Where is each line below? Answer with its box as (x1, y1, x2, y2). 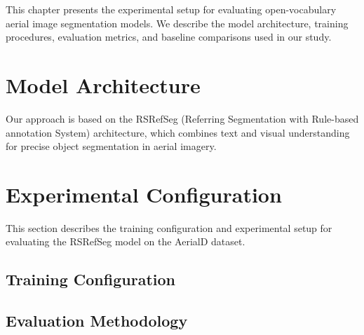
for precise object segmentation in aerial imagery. (6, 139, 217, 153)
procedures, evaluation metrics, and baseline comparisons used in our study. (6, 29, 332, 44)
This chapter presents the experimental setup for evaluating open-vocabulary (6, 2, 337, 16)
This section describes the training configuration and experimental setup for (6, 220, 332, 235)
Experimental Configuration (6, 179, 282, 208)
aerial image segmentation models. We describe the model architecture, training (6, 15, 349, 30)
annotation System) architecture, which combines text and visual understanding (6, 125, 350, 139)
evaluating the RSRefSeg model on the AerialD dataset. (6, 234, 245, 249)
